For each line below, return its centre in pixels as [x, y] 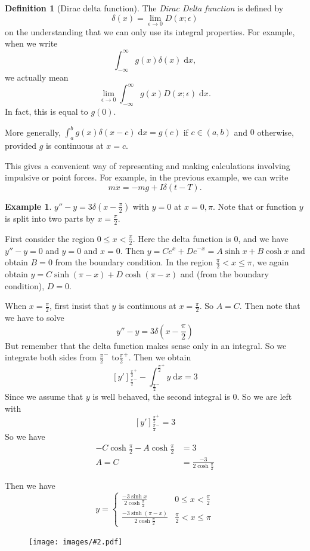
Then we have [30, 486]
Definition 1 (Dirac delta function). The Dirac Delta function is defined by [144, 8]
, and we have [263, 238]
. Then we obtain [160, 357]
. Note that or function [255, 206]
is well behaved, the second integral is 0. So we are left [192, 397]
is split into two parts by [50, 218]
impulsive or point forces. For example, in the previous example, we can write [147, 177]
